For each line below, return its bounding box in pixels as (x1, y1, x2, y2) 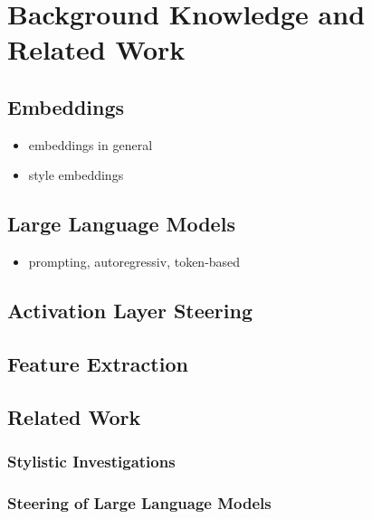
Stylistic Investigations (7, 450, 176, 473)
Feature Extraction (7, 349, 188, 377)
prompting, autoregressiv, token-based (28, 252, 241, 271)
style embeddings (28, 165, 124, 184)
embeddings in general (28, 135, 153, 154)
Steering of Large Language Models (7, 491, 272, 514)
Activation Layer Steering (7, 297, 253, 325)
